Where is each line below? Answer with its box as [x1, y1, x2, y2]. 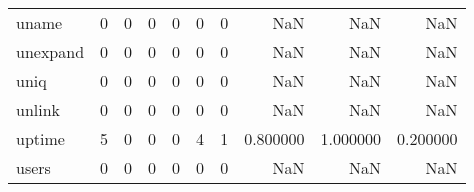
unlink [16, 98, 61, 121]
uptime [16, 127, 65, 150]
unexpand [16, 40, 85, 63]
